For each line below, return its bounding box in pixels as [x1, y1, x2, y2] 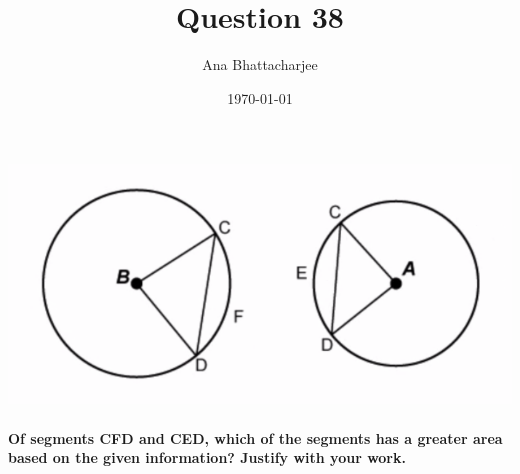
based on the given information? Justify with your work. [8, 447, 406, 468]
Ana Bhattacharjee [202, 54, 318, 75]
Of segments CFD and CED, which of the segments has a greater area [8, 427, 503, 448]
